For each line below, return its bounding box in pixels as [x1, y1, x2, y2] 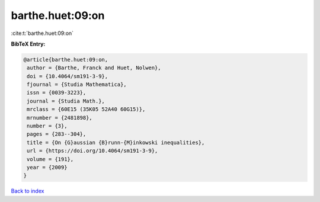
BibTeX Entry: [11, 40, 46, 47]
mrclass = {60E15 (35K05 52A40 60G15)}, [27, 106, 146, 113]
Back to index [11, 187, 44, 195]
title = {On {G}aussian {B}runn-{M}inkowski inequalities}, [27, 139, 205, 146]
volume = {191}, [27, 156, 74, 162]
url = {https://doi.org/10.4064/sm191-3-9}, [27, 148, 158, 154]
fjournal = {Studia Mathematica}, [27, 81, 127, 88]
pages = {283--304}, [27, 131, 87, 137]
